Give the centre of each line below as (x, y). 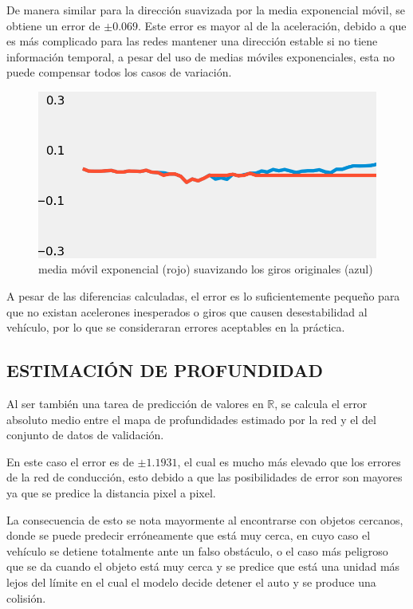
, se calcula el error (321, 404)
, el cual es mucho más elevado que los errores (289, 461)
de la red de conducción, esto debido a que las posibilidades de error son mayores (205, 477)
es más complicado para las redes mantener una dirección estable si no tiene (192, 41)
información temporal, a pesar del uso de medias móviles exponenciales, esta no (201, 56)
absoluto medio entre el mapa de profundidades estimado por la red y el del (191, 419)
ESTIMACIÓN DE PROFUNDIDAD (165, 370)
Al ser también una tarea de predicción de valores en (135, 404)
